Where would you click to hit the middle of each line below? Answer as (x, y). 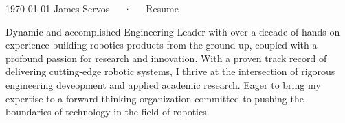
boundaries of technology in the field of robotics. (108, 112)
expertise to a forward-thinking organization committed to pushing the (155, 98)
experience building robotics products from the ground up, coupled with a (162, 45)
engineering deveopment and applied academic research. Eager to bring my (163, 84)
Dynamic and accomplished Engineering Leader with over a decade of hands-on (173, 31)
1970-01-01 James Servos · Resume (92, 8)
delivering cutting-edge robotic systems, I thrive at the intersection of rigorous (170, 71)
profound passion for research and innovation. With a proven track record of (166, 58)
